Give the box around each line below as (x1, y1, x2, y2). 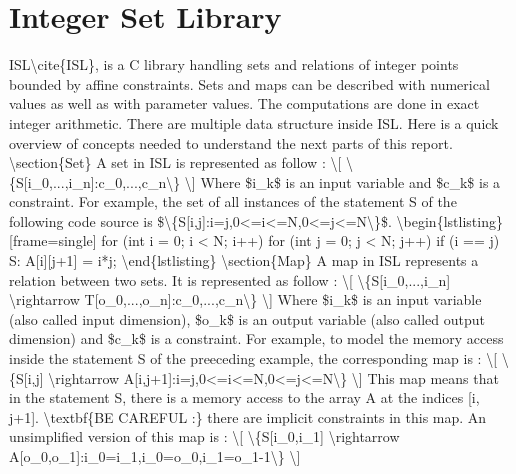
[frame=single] (9, 230, 97, 251)
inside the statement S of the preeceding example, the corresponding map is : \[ (9, 348, 498, 369)
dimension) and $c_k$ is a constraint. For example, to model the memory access (9, 328, 504, 349)
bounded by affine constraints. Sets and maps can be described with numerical (9, 73, 490, 94)
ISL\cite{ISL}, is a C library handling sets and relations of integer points (9, 54, 459, 75)
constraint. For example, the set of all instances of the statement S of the (9, 191, 457, 212)
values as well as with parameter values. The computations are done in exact (9, 93, 480, 114)
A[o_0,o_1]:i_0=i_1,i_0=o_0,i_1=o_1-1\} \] (9, 446, 301, 466)
